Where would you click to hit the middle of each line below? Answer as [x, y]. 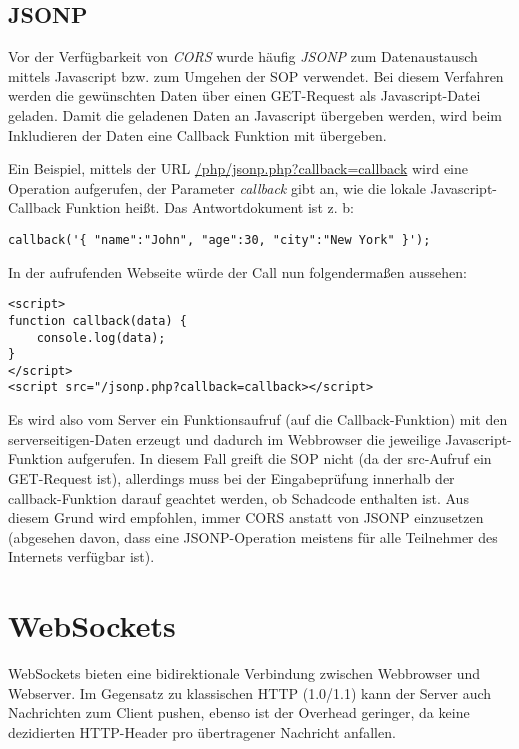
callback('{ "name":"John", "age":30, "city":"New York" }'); [219, 239]
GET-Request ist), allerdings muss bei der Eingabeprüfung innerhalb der [231, 477]
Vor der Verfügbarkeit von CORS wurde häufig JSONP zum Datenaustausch [243, 56]
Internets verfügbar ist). [81, 556]
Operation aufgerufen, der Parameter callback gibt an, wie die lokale [217, 187]
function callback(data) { [97, 320]
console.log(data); [101, 337]
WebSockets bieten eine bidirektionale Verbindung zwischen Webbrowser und [244, 673]
